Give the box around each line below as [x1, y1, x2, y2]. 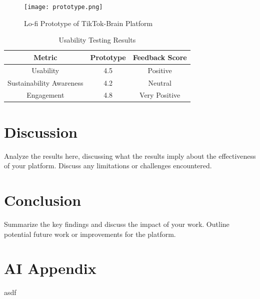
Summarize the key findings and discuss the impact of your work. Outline [4, 218, 229, 229]
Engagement [26, 90, 64, 100]
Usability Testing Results [58, 35, 136, 45]
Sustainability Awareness [7, 77, 83, 88]
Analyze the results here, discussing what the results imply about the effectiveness [4, 150, 256, 161]
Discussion [4, 121, 77, 142]
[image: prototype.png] [24, 4, 103, 11]
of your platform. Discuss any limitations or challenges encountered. [4, 160, 212, 171]
